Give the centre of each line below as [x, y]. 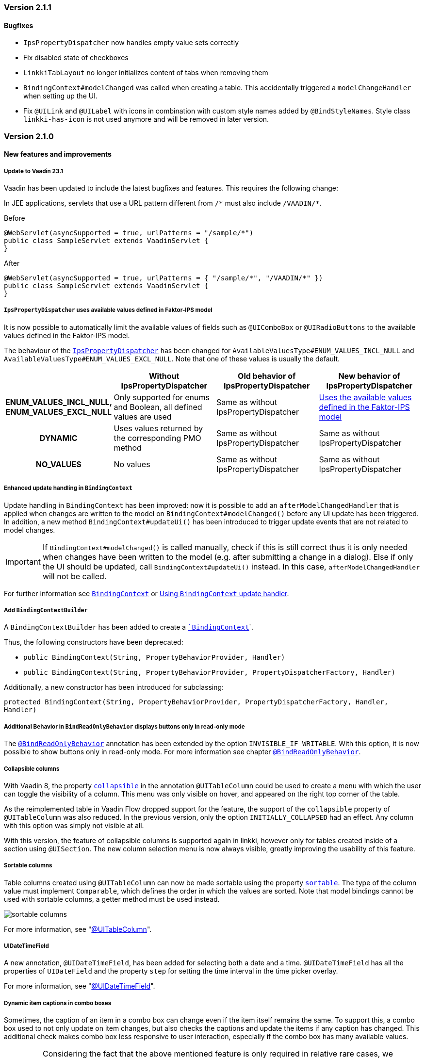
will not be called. [74, 576]
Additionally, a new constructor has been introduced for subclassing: [114, 687]
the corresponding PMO [157, 438]
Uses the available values [365, 397]
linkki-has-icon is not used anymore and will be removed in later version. [146, 119]
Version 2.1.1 [28, 7]
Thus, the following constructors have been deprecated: [94, 642]
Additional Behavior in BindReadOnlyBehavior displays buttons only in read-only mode [124, 726]
